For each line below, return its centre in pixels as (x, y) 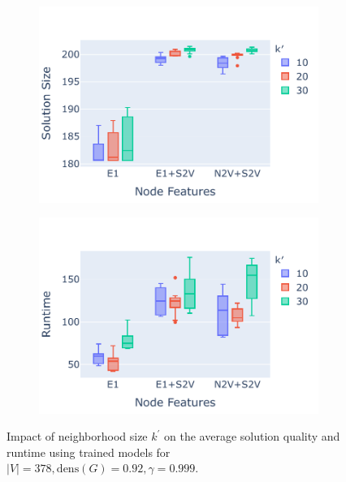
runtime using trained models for (89, 452)
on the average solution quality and (252, 436)
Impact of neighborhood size (77, 436)
